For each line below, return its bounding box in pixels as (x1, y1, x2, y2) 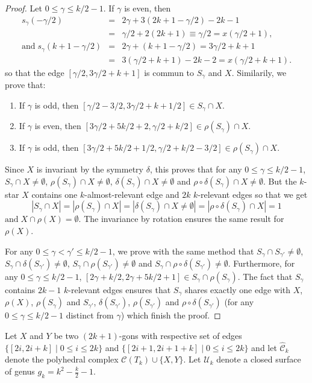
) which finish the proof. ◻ (120, 309, 221, 321)
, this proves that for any (149, 163, 242, 176)
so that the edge (5, 66, 64, 78)
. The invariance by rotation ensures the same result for (78, 212, 284, 225)
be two (54, 329, 79, 341)
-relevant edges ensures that (68, 283, 171, 296)
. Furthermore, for (228, 256, 295, 269)
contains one (31, 188, 78, 200)
